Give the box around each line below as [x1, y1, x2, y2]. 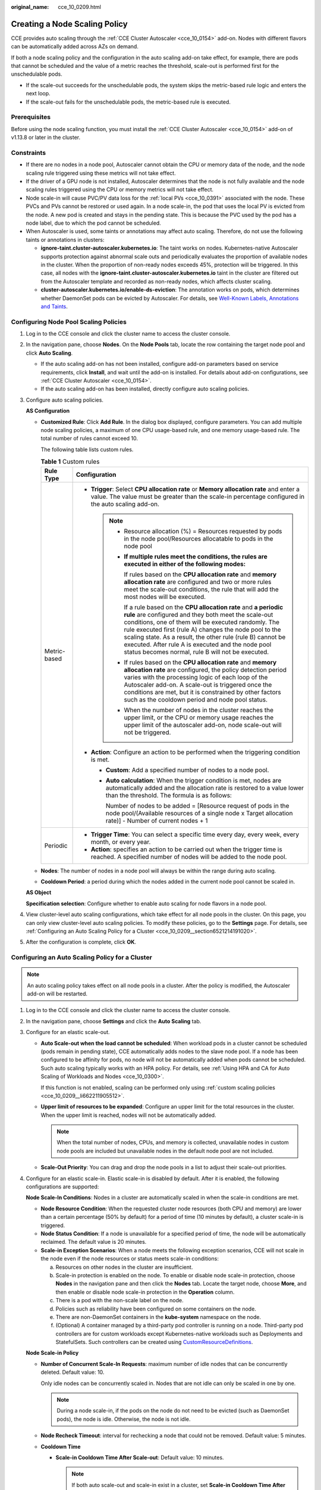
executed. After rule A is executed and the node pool [124, 640, 272, 648]
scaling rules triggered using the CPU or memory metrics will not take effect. [26, 186, 214, 193]
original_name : [11, 4, 49, 10]
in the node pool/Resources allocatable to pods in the [124, 534, 273, 542]
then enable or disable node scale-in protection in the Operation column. [55, 1288, 235, 1296]
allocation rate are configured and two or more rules [124, 578, 272, 586]
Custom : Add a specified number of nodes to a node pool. [105, 766, 269, 774]
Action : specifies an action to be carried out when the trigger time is [90, 845, 282, 853]
